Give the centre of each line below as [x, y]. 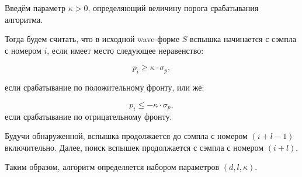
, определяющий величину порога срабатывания [173, 8]
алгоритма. [24, 19]
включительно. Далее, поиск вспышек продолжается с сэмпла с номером [134, 147]
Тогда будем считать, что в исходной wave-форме [92, 39]
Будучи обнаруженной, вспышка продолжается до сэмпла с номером [126, 136]
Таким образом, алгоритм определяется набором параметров [112, 167]
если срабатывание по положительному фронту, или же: [105, 87]
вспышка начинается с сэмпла [243, 39]
